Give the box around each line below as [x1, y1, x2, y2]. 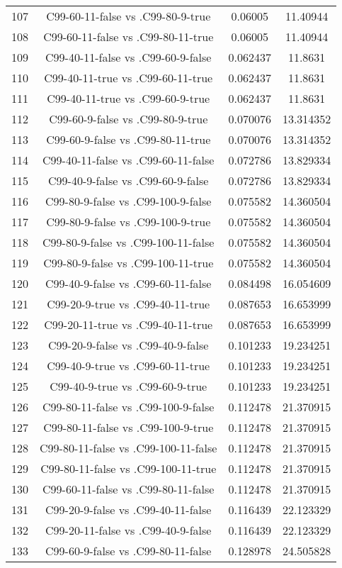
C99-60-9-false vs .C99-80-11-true [46, 131, 211, 147]
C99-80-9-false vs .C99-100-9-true [46, 213, 211, 230]
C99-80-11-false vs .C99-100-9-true [43, 419, 214, 435]
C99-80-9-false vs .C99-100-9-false [45, 193, 212, 209]
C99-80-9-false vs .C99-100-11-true [43, 255, 214, 271]
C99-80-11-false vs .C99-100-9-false [42, 399, 215, 415]
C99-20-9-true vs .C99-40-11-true [47, 296, 210, 312]
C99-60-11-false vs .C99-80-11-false [42, 481, 215, 497]
